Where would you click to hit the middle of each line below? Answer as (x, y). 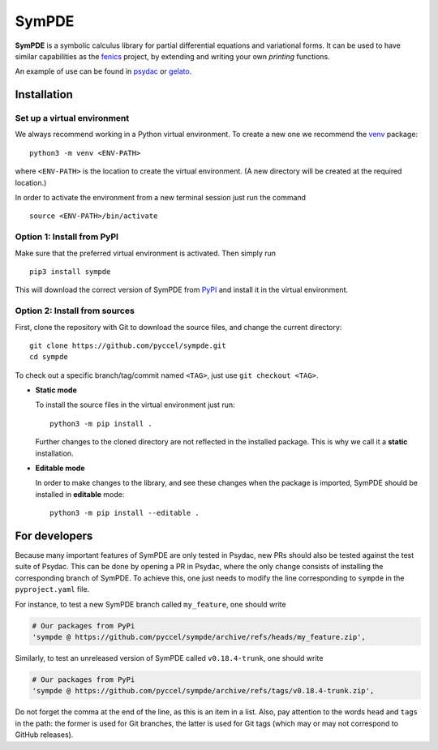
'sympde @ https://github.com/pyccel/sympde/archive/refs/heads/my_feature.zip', (199, 637)
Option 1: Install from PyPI (67, 237)
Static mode (56, 390)
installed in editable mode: (80, 494)
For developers (54, 536)
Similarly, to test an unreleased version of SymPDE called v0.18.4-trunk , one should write (169, 658)
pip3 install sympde (70, 271)
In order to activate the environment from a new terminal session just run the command (161, 198)
